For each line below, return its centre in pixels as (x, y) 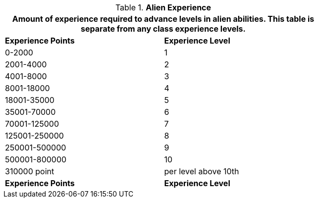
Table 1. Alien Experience (163, 7)
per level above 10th (202, 171)
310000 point (30, 171)
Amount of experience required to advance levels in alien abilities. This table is (163, 19)
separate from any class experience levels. (163, 29)
